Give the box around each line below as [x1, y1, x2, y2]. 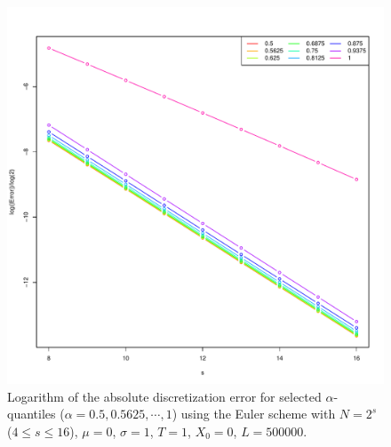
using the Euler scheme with [180, 404, 336, 423]
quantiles [7, 404, 56, 423]
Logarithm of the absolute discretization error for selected [7, 387, 322, 405]
